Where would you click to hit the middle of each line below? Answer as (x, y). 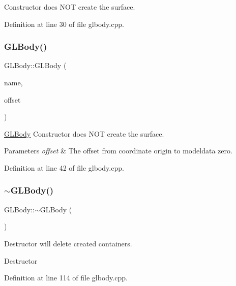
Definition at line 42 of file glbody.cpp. (64, 167)
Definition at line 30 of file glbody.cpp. (64, 24)
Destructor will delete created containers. (68, 243)
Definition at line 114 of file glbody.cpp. (66, 278)
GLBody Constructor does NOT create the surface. (84, 133)
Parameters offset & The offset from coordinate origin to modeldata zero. (118, 151)
